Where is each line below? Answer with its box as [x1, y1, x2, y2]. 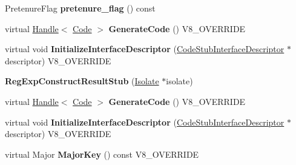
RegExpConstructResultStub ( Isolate [5, 75, 159, 87]
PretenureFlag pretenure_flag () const [5, 2, 156, 14]
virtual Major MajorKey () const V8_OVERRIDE [5, 147, 199, 160]
